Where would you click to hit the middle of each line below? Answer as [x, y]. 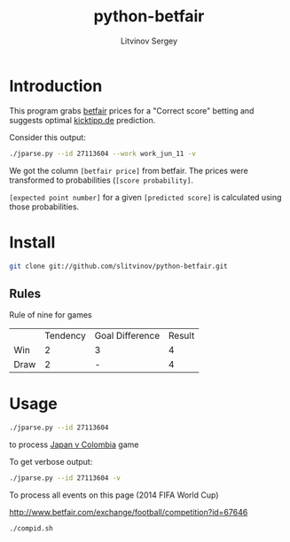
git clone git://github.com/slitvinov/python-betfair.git [118, 266]
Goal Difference [127, 336]
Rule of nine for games [51, 315]
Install [32, 242]
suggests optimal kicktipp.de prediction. [82, 120]
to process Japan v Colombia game [74, 444]
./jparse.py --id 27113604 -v [65, 478]
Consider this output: [47, 137]
